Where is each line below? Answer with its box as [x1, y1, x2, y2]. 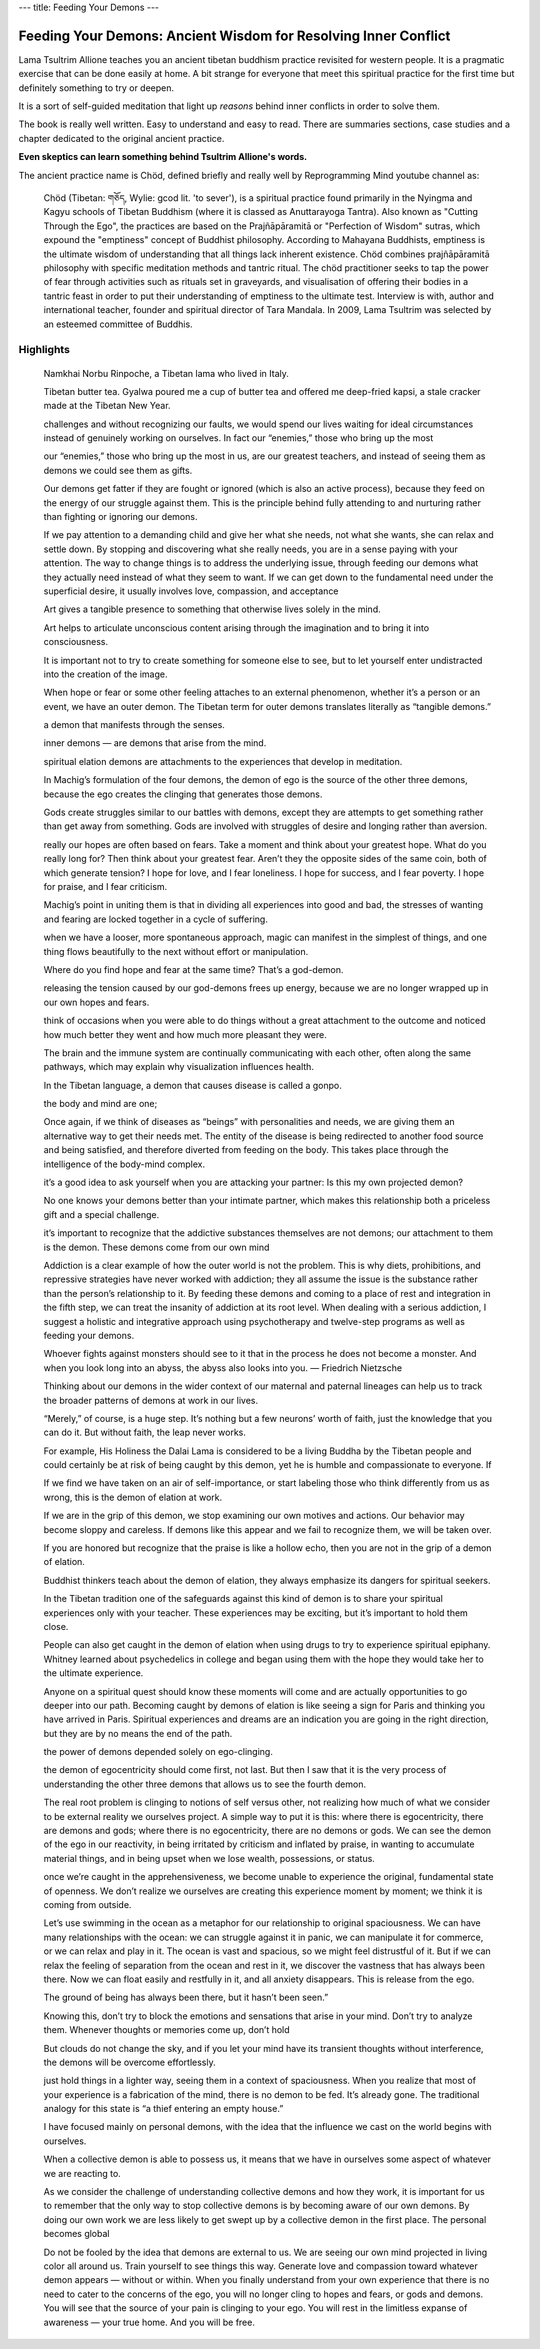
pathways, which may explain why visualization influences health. [43, 1061, 315, 1073]
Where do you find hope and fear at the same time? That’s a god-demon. [43, 963, 344, 975]
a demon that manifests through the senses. [43, 719, 225, 731]
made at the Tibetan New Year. [43, 400, 171, 412]
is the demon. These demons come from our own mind [43, 1241, 270, 1253]
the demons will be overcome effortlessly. [43, 2056, 216, 2068]
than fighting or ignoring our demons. [43, 511, 198, 523]
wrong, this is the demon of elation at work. [43, 1491, 223, 1503]
